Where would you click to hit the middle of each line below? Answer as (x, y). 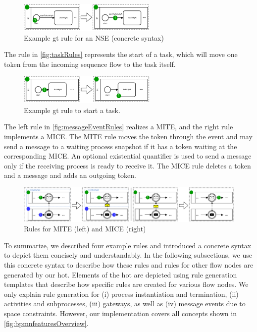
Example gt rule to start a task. (72, 110)
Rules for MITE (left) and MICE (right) (85, 229)
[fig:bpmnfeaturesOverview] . (46, 323)
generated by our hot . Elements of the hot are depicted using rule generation (121, 274)
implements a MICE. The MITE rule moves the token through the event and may (128, 137)
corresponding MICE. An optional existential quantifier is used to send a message (128, 156)
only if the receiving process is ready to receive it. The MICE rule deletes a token (128, 165)
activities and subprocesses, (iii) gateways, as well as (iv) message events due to (125, 304)
